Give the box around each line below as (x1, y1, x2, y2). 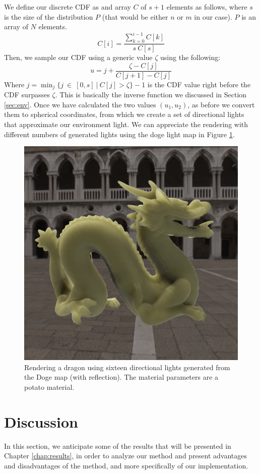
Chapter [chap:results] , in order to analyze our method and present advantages (4, 450, 247, 461)
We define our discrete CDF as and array (4, 2, 131, 12)
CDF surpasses (4, 89, 50, 100)
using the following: (160, 52, 221, 63)
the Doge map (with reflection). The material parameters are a (24, 372, 219, 382)
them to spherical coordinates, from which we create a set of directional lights (4, 109, 244, 120)
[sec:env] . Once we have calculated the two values (4, 99, 156, 109)
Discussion (4, 411, 78, 432)
